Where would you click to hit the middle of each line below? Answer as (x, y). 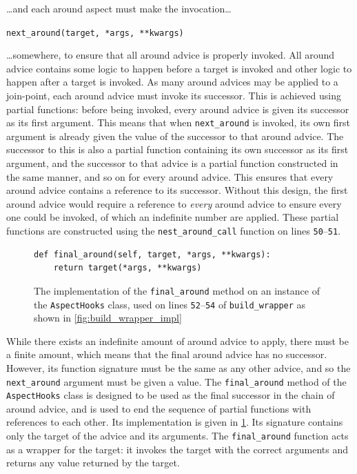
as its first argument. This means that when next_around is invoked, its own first (178, 122)
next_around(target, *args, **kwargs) (95, 33)
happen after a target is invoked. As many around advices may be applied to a (172, 82)
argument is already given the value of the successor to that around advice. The (175, 136)
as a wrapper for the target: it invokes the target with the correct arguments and (177, 449)
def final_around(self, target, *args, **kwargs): (152, 254)
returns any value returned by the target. (93, 463)
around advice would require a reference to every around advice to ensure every (174, 203)
